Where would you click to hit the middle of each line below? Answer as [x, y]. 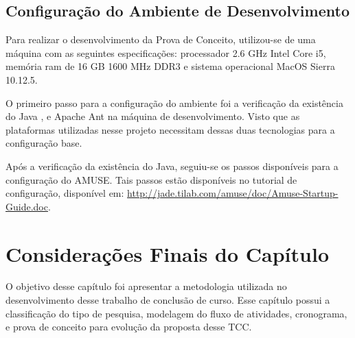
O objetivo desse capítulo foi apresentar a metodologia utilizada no [146, 286]
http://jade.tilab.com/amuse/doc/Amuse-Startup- [233, 193]
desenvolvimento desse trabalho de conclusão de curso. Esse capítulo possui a [168, 300]
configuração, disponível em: [65, 193]
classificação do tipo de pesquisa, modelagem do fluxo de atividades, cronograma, [176, 313]
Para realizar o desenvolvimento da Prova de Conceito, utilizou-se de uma [161, 39]
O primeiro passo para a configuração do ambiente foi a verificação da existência [174, 102]
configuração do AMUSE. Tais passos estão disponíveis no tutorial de [151, 179]
